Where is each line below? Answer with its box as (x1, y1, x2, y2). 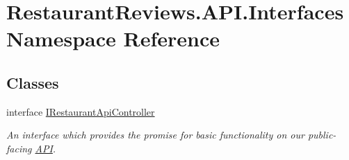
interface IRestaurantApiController (6, 104, 155, 118)
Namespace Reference (6, 24, 220, 53)
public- (307, 127, 336, 142)
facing (6, 141, 32, 155)
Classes (6, 71, 59, 93)
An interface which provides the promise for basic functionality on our (6, 127, 305, 142)
